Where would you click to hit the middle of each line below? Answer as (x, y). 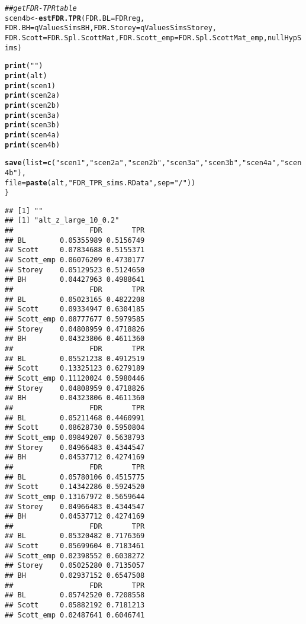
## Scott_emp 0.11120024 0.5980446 (75, 378)
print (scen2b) (33, 105)
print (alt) (26, 75)
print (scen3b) (33, 125)
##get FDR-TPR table (41, 8)
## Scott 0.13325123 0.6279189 (75, 369)
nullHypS (284, 38)
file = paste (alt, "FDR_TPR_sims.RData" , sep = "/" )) (100, 183)
